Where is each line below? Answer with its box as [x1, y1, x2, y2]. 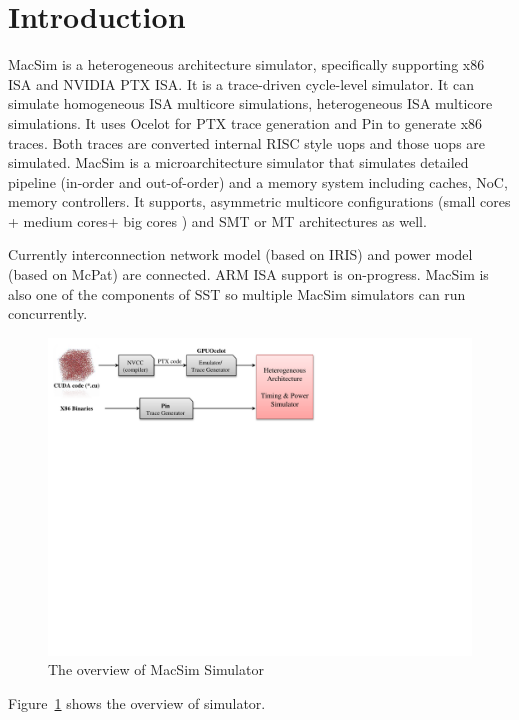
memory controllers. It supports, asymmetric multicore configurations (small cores [8, 191, 511, 212]
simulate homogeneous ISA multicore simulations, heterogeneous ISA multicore [8, 93, 493, 114]
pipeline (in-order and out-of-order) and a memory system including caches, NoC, [8, 171, 508, 192]
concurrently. [8, 303, 88, 324]
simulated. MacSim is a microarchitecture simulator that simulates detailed [8, 152, 469, 173]
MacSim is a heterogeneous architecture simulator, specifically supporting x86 [8, 54, 485, 75]
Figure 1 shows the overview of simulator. [8, 693, 266, 714]
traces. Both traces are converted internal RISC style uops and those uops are [8, 132, 486, 153]
